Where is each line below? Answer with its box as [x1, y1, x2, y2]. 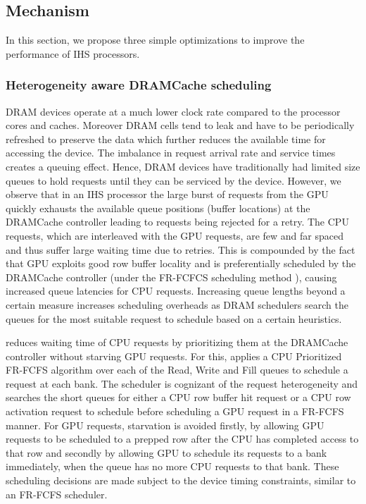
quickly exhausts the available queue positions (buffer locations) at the [6, 200, 310, 215]
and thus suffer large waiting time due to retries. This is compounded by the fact [6, 242, 355, 257]
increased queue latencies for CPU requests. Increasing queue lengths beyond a [6, 283, 346, 298]
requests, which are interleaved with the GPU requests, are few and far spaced [6, 228, 343, 242]
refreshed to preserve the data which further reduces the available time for [6, 131, 326, 146]
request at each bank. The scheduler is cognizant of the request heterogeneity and [6, 376, 358, 391]
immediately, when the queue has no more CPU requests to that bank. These [6, 459, 339, 474]
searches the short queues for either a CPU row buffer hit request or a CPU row [6, 390, 351, 405]
